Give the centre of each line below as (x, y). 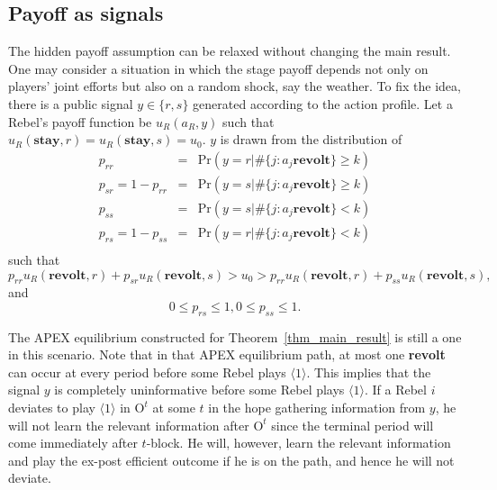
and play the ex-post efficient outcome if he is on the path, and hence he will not (231, 460)
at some (174, 408)
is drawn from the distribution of (311, 139)
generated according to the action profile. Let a (323, 103)
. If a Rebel (395, 390)
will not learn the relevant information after (129, 425)
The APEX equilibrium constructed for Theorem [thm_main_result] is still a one (235, 336)
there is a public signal (71, 103)
